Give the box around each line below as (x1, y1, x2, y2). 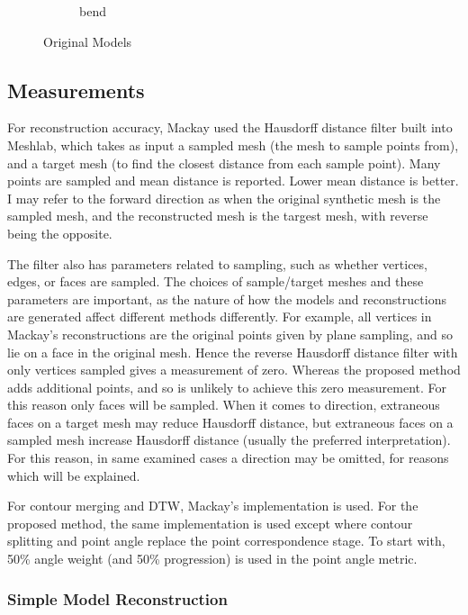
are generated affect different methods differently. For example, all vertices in (7, 307, 432, 326)
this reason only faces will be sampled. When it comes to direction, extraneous (7, 395, 440, 414)
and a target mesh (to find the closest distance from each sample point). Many (7, 153, 441, 172)
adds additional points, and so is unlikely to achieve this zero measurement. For (7, 377, 447, 396)
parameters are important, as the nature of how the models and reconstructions (7, 289, 446, 308)
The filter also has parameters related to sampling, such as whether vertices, (7, 254, 427, 273)
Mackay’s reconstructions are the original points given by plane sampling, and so (7, 324, 453, 343)
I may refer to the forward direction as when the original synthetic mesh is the (7, 188, 441, 207)
